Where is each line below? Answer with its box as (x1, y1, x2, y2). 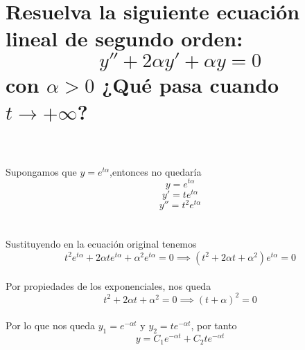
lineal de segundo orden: (6, 24, 243, 53)
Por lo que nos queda (6, 318, 96, 333)
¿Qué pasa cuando (102, 70, 279, 98)
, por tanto (191, 318, 237, 333)
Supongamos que (6, 164, 77, 178)
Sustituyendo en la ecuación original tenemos (6, 237, 197, 251)
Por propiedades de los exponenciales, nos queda (6, 278, 211, 293)
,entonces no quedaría (110, 164, 202, 178)
